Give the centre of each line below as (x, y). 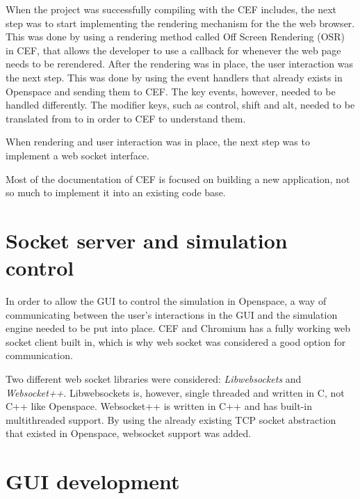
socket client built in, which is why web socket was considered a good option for (176, 341)
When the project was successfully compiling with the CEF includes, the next (171, 9)
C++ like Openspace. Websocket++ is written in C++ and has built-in (159, 406)
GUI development (93, 481)
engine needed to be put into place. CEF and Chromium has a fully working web (178, 328)
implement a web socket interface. (77, 155)
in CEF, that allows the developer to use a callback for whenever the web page (173, 50)
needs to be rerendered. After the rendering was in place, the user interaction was (179, 64)
